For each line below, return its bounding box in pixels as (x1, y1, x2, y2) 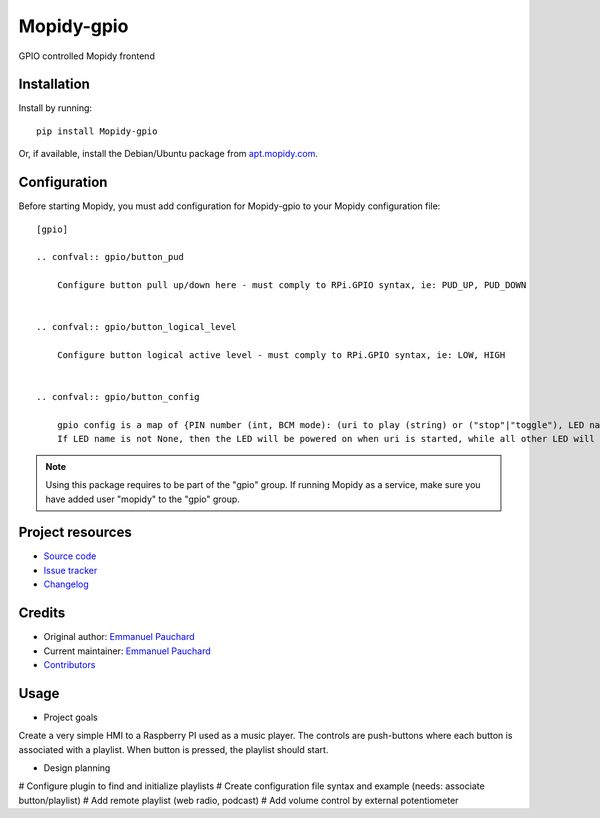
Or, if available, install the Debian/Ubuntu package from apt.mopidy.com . (18, 148, 319, 160)
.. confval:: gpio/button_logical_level (36, 321, 237, 333)
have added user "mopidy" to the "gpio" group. (45, 493, 240, 505)
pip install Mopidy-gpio (36, 125, 158, 137)
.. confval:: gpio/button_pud (36, 251, 185, 263)
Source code (43, 550, 97, 562)
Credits (18, 605, 66, 622)
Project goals (43, 711, 99, 723)
